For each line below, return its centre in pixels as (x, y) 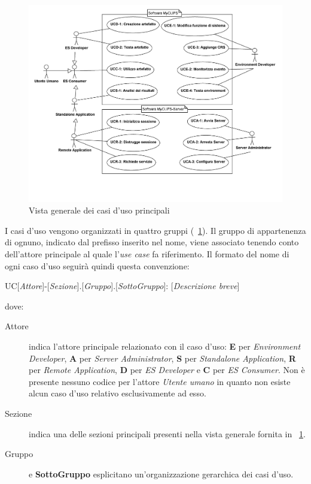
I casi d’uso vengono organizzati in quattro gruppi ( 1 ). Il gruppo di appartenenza (155, 230)
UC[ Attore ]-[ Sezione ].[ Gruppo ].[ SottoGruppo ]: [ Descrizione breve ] (122, 286)
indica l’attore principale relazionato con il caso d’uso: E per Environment (165, 346)
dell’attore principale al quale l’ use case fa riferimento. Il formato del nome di (147, 254)
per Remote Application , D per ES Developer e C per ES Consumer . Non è (167, 370)
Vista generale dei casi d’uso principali (99, 210)
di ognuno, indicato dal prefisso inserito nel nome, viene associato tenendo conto (152, 242)
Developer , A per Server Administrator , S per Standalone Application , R (162, 358)
